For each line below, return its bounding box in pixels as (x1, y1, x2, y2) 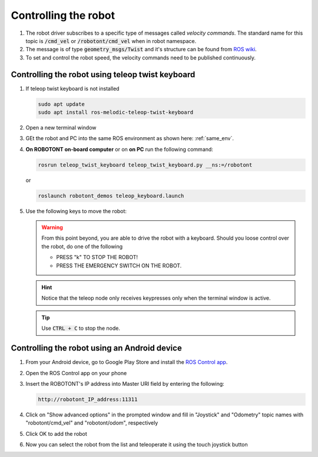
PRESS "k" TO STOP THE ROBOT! (56, 254, 138, 261)
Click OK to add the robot (25, 430, 88, 437)
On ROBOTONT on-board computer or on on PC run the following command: (25, 145, 213, 153)
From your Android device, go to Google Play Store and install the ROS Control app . (25, 359, 228, 366)
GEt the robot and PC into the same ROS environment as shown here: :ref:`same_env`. (25, 135, 234, 142)
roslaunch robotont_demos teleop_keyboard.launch (38, 192, 184, 199)
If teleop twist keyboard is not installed (25, 85, 120, 92)
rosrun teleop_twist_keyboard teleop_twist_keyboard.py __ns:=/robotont (38, 161, 253, 168)
